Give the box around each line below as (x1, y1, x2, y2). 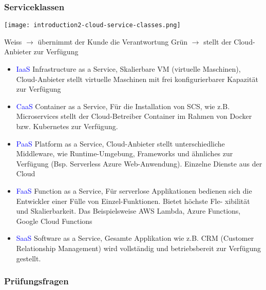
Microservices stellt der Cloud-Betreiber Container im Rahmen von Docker (16, 111, 252, 121)
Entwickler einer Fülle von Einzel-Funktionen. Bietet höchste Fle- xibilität (16, 195, 250, 206)
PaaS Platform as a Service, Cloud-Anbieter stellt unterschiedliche (16, 138, 225, 149)
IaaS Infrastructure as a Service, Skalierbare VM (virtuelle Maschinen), (16, 64, 241, 74)
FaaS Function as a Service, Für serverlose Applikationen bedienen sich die (16, 185, 252, 196)
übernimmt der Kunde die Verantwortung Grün (37, 36, 188, 47)
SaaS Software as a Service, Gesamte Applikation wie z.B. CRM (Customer (16, 233, 254, 243)
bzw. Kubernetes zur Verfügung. (16, 121, 118, 132)
